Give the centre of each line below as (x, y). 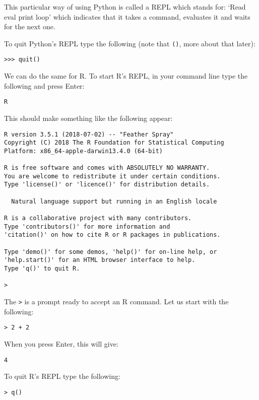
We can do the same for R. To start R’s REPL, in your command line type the (126, 76)
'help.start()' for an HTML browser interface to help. (100, 260)
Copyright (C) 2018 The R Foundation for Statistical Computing (114, 143)
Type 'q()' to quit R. (42, 269)
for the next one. (30, 26)
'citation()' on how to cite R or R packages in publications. (112, 235)
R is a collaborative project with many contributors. (98, 218)
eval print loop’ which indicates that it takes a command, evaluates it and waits (127, 16)
